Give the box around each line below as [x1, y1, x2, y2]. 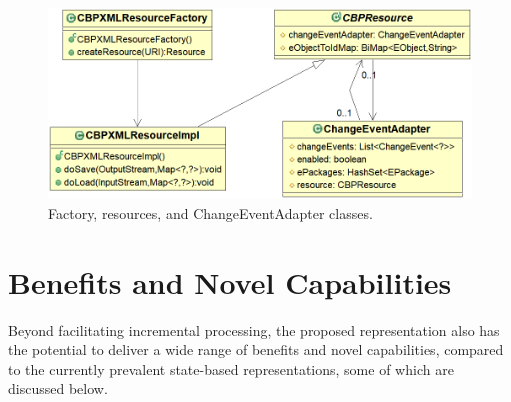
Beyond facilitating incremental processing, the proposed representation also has [8, 319, 500, 340]
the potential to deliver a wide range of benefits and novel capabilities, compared [8, 339, 504, 360]
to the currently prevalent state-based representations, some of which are [8, 358, 454, 379]
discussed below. [8, 378, 108, 399]
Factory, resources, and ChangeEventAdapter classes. [48, 202, 373, 223]
